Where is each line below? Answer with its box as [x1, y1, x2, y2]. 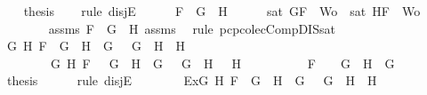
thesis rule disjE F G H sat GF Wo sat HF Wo [23, 2, 421, 20]
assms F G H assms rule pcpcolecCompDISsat [48, 19, 335, 37]
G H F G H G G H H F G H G [50, 53, 395, 72]
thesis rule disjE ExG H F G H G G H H [6, 71, 377, 90]
